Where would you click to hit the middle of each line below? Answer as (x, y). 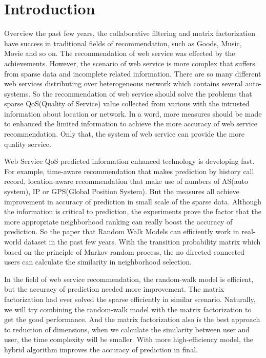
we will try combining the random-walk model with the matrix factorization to (128, 309)
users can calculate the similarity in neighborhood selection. (98, 262)
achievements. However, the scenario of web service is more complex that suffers (130, 63)
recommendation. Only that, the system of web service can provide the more (124, 134)
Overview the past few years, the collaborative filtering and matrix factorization (130, 33)
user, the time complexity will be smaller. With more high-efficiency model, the (129, 339)
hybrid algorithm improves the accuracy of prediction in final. (101, 349)
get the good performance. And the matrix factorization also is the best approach (132, 319)
